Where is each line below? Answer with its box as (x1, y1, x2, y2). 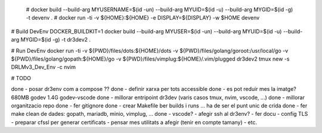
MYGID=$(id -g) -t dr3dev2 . (20, 36, 91, 43)
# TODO (11, 74, 31, 81)
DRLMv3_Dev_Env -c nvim (11, 64, 76, 71)
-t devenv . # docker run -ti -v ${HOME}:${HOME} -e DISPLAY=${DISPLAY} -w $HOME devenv (26, 14, 260, 21)
